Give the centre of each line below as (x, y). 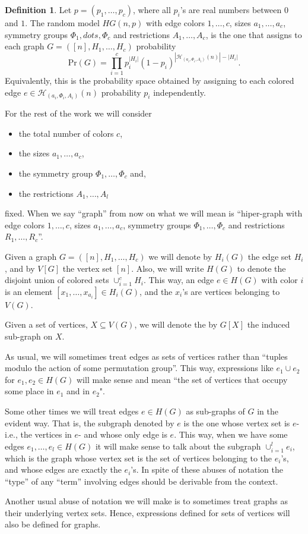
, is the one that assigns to (254, 34)
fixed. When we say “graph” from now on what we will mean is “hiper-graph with (154, 213)
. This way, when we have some (231, 434)
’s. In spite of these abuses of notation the (207, 469)
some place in (29, 391)
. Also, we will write (168, 268)
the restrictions (46, 193)
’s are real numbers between (231, 10)
